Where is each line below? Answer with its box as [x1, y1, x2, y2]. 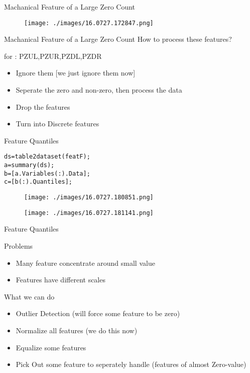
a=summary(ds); [4, 162, 55, 169]
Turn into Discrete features [16, 118, 99, 129]
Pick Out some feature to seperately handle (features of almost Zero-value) [16, 359, 246, 369]
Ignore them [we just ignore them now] [16, 67, 136, 78]
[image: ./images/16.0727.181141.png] [24, 209, 154, 216]
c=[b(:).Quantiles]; [4, 178, 73, 186]
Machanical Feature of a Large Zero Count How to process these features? [4, 34, 232, 44]
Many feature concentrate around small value [16, 257, 155, 268]
